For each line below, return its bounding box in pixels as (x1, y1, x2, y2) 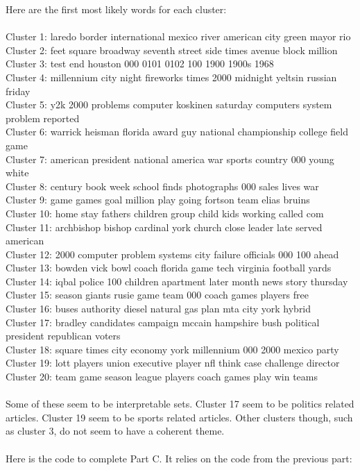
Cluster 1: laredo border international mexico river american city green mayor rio (6, 29, 351, 44)
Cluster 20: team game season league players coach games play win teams (6, 369, 318, 384)
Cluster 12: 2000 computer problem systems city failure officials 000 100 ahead (6, 246, 339, 261)
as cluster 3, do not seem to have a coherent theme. (6, 423, 225, 438)
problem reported (6, 110, 80, 125)
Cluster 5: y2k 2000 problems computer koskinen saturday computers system (6, 97, 332, 112)
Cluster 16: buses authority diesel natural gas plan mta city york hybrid (6, 301, 311, 316)
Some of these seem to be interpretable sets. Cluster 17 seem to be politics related (6, 396, 354, 411)
